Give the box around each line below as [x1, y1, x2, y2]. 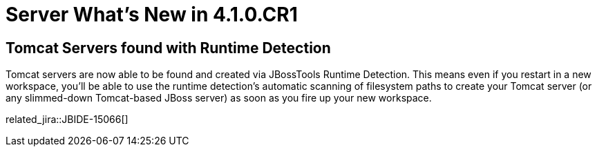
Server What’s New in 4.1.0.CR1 [6, 3, 298, 26]
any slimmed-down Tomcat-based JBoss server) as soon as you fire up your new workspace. [6, 92, 432, 104]
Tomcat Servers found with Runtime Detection [6, 39, 331, 57]
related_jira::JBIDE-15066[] [6, 113, 129, 126]
